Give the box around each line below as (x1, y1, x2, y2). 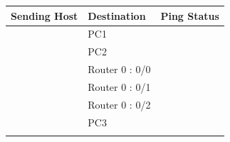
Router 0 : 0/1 (88, 79, 151, 94)
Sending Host (11, 8, 78, 23)
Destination (88, 8, 146, 23)
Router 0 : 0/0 (88, 62, 151, 77)
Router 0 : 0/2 (88, 97, 151, 111)
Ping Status (160, 8, 219, 23)
